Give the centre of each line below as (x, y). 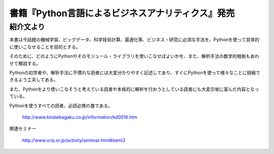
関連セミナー (23, 129)
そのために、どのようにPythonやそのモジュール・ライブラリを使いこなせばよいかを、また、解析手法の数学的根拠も (130, 56)
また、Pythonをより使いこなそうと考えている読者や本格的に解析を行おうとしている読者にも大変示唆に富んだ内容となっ (134, 89)
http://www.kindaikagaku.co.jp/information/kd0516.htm (80, 117)
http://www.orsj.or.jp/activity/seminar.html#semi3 (74, 140)
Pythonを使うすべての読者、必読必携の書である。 (61, 105)
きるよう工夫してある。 (34, 80)
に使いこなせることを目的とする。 (45, 47)
